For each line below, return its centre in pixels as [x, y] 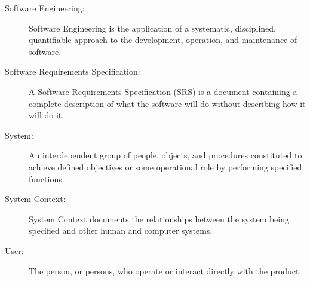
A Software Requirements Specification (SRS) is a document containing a [163, 91]
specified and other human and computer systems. [121, 230]
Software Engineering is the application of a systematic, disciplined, [152, 28]
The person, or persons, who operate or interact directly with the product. [165, 271]
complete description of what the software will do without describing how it [167, 103]
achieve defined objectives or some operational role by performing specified [165, 167]
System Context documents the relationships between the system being [159, 219]
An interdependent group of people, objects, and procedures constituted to [165, 155]
